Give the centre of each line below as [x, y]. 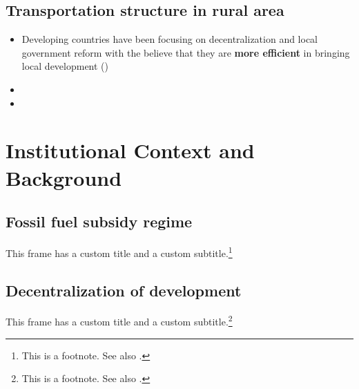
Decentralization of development [124, 290]
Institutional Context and [130, 150]
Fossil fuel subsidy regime [99, 221]
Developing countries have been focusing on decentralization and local [170, 39]
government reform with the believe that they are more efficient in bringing [186, 52]
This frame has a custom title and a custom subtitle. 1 [119, 252]
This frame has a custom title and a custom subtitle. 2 [119, 321]
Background [64, 177]
